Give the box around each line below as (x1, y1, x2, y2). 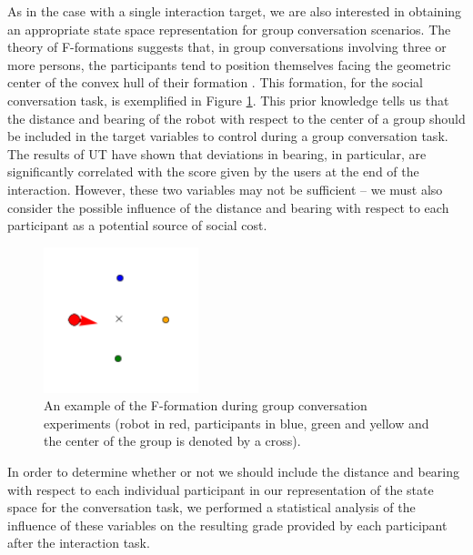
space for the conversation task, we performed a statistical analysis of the (7, 498, 416, 517)
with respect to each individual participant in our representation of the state (7, 479, 434, 499)
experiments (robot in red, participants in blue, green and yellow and (44, 413, 429, 432)
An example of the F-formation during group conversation (44, 396, 367, 415)
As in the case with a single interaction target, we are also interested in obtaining (7, 2, 462, 20)
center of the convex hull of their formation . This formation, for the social (7, 73, 423, 92)
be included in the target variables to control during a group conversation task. (7, 126, 448, 146)
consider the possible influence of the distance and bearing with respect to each (7, 197, 449, 217)
